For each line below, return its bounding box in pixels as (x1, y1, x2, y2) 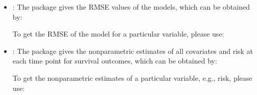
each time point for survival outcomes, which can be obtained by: (12, 55, 217, 66)
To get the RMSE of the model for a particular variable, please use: (12, 28, 224, 39)
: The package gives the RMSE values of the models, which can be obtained (12, 2, 250, 12)
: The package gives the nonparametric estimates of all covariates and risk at (12, 45, 253, 56)
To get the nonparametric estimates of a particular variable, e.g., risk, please (12, 72, 252, 83)
